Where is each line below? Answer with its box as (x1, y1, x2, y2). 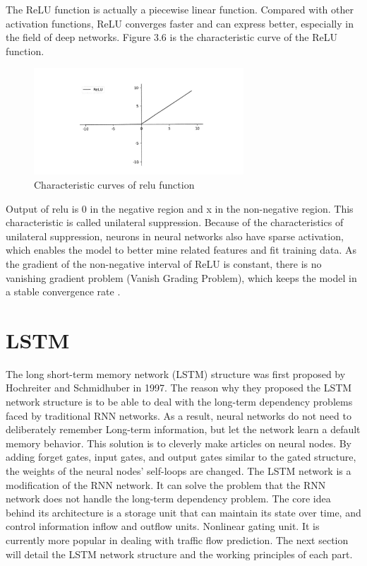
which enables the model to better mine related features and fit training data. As (6, 242, 356, 257)
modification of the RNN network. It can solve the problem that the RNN (6, 477, 326, 492)
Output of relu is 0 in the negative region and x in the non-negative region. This (6, 201, 354, 216)
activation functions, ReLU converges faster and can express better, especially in (6, 16, 354, 30)
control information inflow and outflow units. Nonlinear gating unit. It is (6, 519, 320, 533)
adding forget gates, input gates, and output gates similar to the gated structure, (6, 449, 356, 464)
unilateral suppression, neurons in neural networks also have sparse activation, (6, 228, 344, 243)
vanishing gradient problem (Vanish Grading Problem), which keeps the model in (6, 270, 357, 285)
